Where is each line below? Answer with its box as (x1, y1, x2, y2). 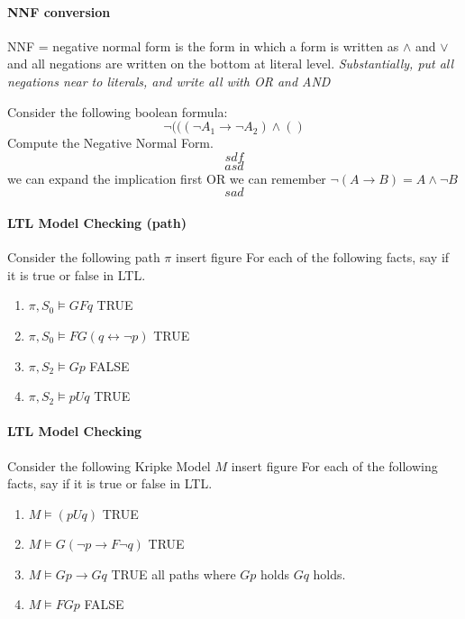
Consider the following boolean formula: (7, 102, 228, 121)
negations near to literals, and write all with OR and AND (7, 71, 331, 90)
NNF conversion (7, 2, 111, 21)
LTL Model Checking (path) (7, 213, 187, 232)
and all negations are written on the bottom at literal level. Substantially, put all (7, 54, 454, 73)
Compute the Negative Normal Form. (7, 133, 214, 152)
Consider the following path (7, 248, 160, 267)
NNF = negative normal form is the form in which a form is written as (7, 36, 399, 55)
